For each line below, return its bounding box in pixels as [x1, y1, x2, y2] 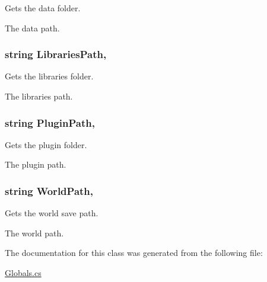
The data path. [5, 21, 60, 34]
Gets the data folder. [5, 2, 81, 14]
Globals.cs [5, 267, 42, 278]
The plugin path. [5, 158, 66, 171]
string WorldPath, [5, 183, 94, 198]
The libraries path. [5, 90, 73, 102]
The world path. [5, 226, 64, 239]
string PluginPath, [5, 115, 95, 130]
